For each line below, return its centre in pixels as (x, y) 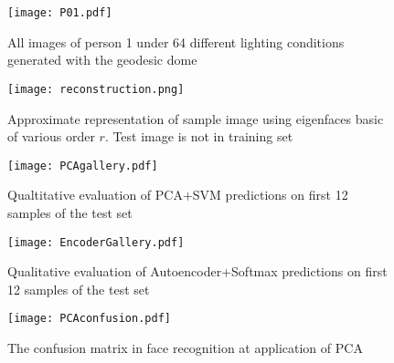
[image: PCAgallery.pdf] (83, 166)
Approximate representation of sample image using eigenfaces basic (196, 118)
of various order (51, 136)
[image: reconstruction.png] (96, 89)
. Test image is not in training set (199, 136)
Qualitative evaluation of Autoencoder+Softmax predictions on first (197, 271)
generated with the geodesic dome (102, 60)
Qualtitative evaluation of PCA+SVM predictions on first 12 (178, 195)
